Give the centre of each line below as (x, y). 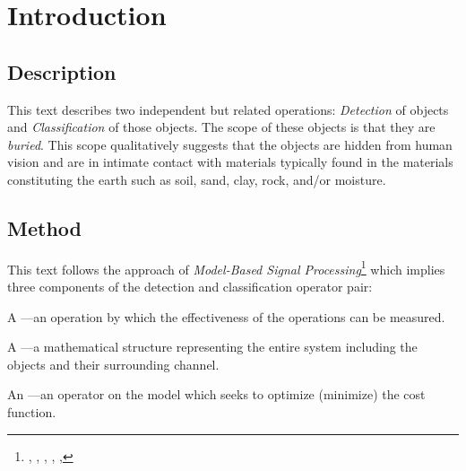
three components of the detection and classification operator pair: (190, 286)
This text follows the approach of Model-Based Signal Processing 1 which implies (226, 267)
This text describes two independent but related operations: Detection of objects (228, 109)
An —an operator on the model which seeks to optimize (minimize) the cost (216, 394)
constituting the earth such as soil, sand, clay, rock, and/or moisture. (197, 179)
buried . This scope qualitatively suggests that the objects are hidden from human (230, 144)
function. (32, 411)
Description (62, 71)
